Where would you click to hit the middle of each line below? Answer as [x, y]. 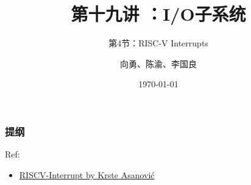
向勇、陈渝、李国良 [158, 63]
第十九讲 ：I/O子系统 [158, 14]
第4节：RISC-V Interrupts [158, 43]
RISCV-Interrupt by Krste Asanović [87, 174]
